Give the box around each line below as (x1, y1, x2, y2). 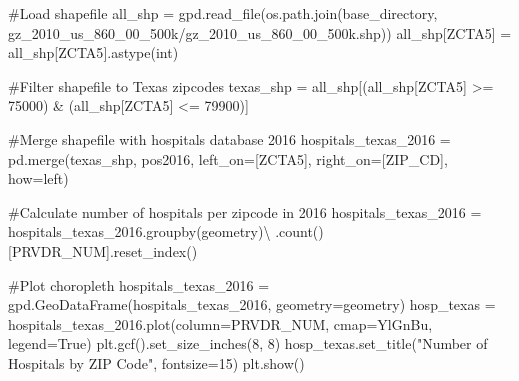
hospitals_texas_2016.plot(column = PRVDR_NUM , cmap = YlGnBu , (8, 313, 433, 334)
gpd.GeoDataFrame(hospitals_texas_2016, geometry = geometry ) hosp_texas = (8, 294, 496, 315)
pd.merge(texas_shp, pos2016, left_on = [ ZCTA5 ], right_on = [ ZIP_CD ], (8, 148, 448, 169)
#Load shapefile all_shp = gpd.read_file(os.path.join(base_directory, (8, 3, 438, 23)
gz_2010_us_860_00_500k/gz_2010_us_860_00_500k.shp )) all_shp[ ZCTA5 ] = (8, 22, 512, 43)
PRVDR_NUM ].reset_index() (11, 240, 198, 261)
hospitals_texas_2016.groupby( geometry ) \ (8, 221, 271, 242)
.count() (275, 221, 324, 242)
